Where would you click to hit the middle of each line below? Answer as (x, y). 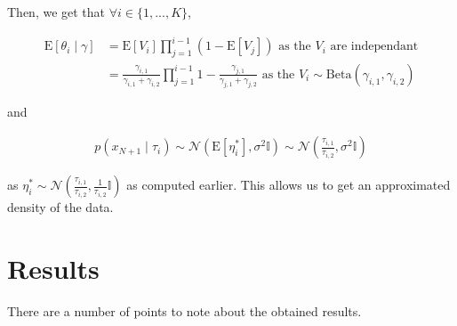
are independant (374, 47)
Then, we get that (56, 12)
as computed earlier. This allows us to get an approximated (289, 185)
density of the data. (60, 207)
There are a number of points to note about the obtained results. (184, 311)
